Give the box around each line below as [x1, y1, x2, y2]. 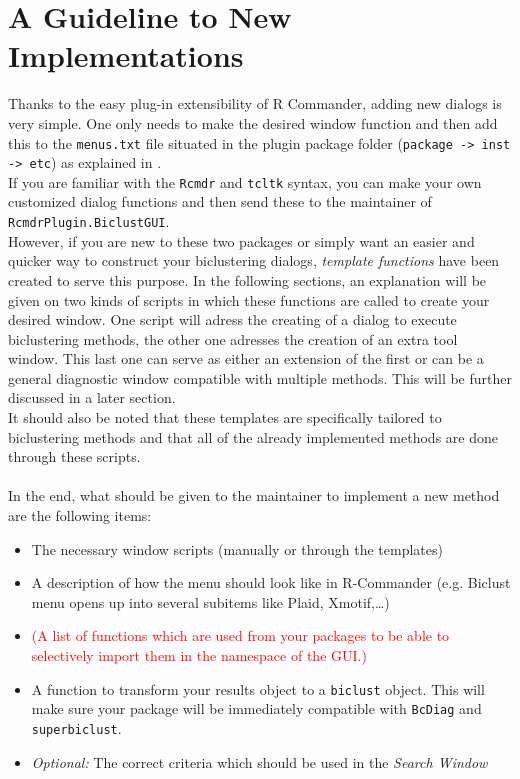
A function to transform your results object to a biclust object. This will [31, 678, 485, 699]
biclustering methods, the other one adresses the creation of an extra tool [8, 328, 458, 349]
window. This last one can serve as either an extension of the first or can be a [8, 348, 484, 369]
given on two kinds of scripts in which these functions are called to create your [8, 289, 490, 310]
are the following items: [8, 505, 152, 526]
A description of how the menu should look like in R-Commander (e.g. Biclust [31, 572, 511, 593]
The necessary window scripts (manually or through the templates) [31, 538, 443, 559]
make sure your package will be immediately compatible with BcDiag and [31, 698, 482, 719]
